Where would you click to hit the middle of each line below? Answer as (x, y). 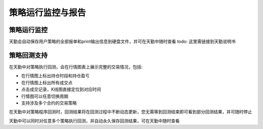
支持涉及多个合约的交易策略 (49, 103)
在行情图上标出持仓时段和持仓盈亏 (55, 76)
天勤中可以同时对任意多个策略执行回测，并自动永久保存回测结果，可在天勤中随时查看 (94, 121)
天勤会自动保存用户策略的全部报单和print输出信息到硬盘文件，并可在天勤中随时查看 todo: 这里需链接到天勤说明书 (122, 42)
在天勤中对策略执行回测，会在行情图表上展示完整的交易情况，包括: (76, 67)
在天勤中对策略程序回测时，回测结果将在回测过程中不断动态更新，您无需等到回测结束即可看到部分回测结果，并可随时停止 (131, 112)
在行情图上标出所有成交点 (47, 82)
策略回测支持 (28, 55)
